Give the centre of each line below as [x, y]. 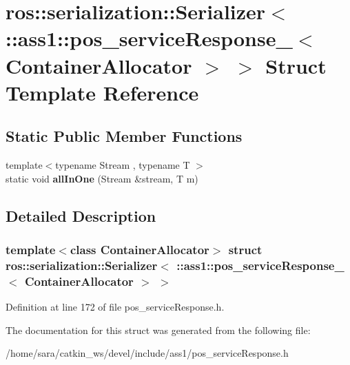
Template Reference [102, 92]
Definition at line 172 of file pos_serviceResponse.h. [115, 307]
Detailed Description [81, 215]
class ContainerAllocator [140, 250]
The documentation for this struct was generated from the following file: [158, 330]
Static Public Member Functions [124, 136]
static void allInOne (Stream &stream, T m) [102, 178]
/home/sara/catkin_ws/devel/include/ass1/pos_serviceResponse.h [147, 353]
